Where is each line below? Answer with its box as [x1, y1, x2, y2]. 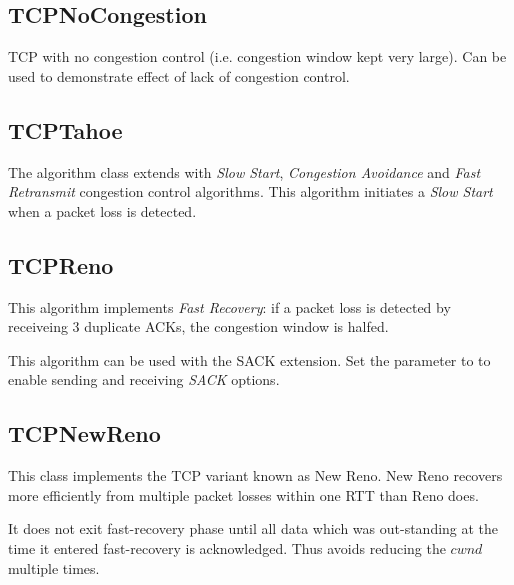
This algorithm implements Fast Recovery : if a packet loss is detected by [8, 296, 451, 317]
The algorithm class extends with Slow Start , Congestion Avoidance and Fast [8, 161, 481, 182]
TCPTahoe [8, 114, 123, 145]
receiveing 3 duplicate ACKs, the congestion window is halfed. [8, 316, 389, 337]
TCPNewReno [8, 418, 161, 449]
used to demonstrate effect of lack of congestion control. [8, 65, 350, 86]
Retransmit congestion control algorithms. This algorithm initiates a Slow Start [8, 181, 493, 202]
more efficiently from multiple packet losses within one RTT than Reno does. [8, 484, 479, 505]
